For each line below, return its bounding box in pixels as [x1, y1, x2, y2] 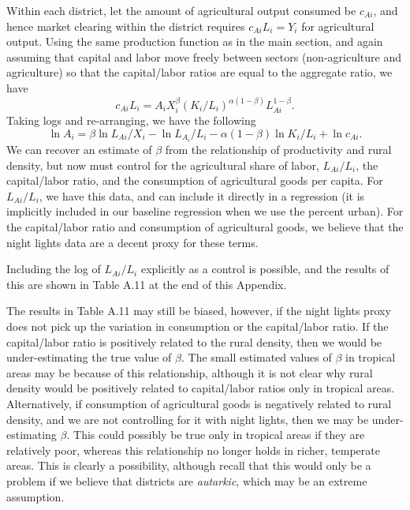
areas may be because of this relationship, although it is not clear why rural [6, 364, 373, 381]
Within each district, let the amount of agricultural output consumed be [6, 2, 356, 18]
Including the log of [6, 261, 101, 277]
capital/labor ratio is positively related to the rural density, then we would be [6, 333, 382, 350]
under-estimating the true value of [6, 349, 172, 366]
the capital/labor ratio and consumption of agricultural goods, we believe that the [6, 219, 404, 235]
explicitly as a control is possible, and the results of [140, 261, 389, 277]
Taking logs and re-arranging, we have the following [6, 112, 256, 129]
